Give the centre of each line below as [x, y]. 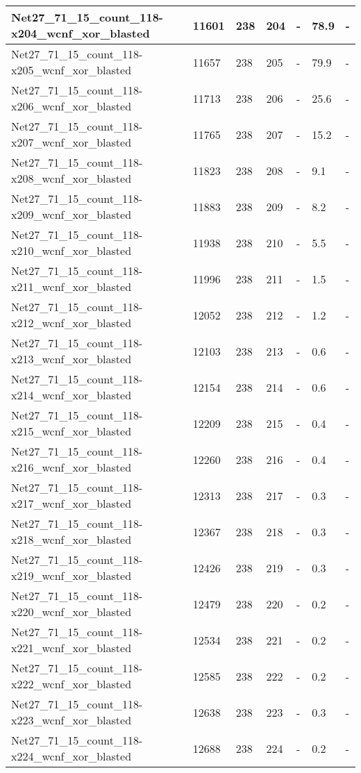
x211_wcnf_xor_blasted [72, 286]
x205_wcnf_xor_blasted [72, 70]
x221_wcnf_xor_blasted [72, 648]
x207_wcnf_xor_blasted [72, 142]
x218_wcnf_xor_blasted [72, 539]
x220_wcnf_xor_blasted [72, 612]
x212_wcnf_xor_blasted [72, 323]
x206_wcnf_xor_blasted [72, 106]
